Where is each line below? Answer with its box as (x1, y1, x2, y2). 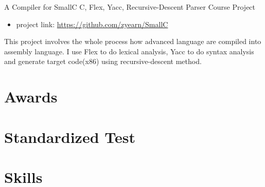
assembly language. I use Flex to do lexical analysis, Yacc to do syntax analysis (4, 46, 254, 56)
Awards (4, 86, 58, 107)
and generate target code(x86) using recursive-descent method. (4, 56, 202, 67)
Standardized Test (4, 126, 135, 147)
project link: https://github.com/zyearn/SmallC (16, 18, 168, 29)
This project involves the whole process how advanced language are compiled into (4, 36, 261, 47)
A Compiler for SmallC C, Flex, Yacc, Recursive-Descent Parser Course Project (4, 2, 256, 12)
